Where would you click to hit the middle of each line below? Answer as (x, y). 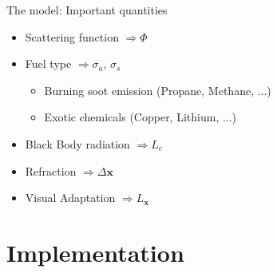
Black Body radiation (77, 143)
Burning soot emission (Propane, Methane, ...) (158, 90)
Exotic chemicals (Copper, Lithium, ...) (140, 117)
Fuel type (48, 63)
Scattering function (72, 36)
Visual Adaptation (70, 198)
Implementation (95, 252)
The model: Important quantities (87, 10)
